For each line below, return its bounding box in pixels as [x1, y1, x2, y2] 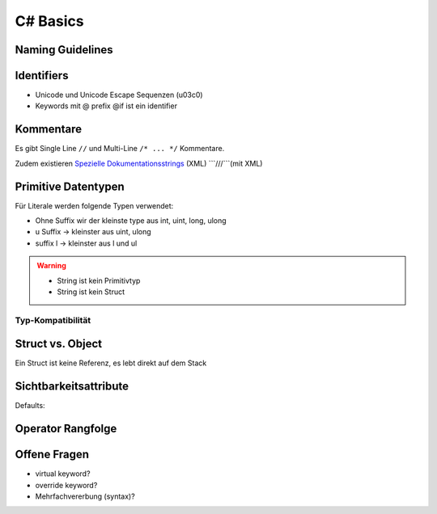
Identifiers [15, 69, 69, 82]
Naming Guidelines [15, 43, 113, 57]
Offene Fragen [15, 448, 89, 461]
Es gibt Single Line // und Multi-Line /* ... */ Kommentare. [15, 144, 225, 154]
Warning [36, 261, 66, 271]
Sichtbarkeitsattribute [15, 380, 129, 394]
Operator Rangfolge [15, 422, 117, 436]
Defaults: [15, 401, 45, 411]
